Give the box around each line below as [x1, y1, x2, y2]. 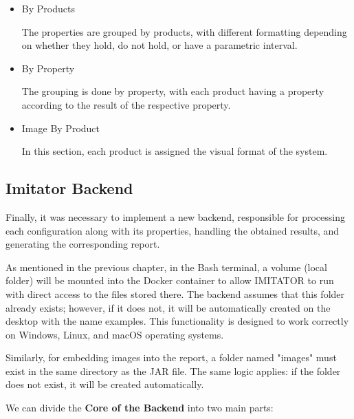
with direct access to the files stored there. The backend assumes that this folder [5, 286, 345, 301]
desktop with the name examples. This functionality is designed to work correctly [5, 314, 349, 328]
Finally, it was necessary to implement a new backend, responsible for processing [5, 209, 345, 224]
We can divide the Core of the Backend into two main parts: [5, 400, 274, 415]
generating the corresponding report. [5, 237, 160, 251]
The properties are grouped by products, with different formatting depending [21, 24, 347, 39]
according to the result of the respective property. [21, 97, 231, 111]
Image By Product [21, 120, 100, 135]
